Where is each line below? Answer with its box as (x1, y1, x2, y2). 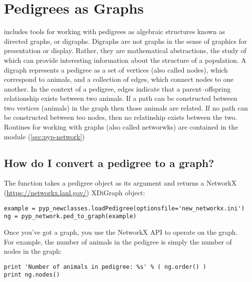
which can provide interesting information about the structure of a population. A (4, 55, 247, 65)
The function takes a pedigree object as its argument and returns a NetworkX (4, 178, 237, 188)
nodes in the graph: (4, 246, 62, 256)
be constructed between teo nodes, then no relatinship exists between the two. (4, 112, 237, 122)
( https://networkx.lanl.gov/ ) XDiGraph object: (4, 188, 145, 198)
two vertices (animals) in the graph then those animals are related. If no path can (4, 102, 248, 113)
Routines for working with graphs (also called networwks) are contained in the (4, 122, 238, 132)
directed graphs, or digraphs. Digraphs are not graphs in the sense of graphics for (4, 36, 247, 46)
